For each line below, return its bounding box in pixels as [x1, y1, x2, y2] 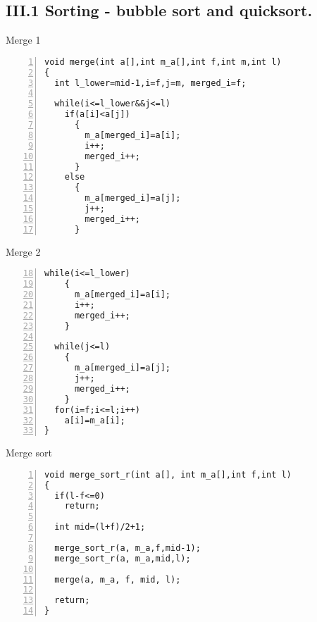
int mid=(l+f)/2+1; [54, 522, 146, 533]
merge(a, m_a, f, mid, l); [54, 574, 181, 585]
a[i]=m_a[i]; [64, 415, 125, 425]
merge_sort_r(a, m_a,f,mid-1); [54, 542, 201, 553]
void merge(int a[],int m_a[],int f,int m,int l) [44, 56, 282, 67]
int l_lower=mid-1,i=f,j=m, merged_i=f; [54, 77, 247, 88]
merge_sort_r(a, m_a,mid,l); [54, 553, 191, 564]
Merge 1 [6, 32, 41, 47]
